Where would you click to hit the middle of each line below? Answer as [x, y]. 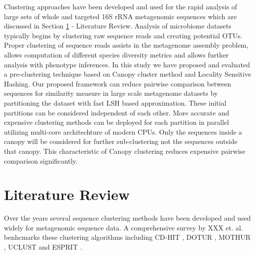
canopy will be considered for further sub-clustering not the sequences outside [121, 141]
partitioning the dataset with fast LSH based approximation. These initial [115, 102]
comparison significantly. [41, 160]
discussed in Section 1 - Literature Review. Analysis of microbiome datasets [118, 26]
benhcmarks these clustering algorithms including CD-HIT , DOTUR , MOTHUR [127, 237]
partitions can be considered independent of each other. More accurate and [117, 112]
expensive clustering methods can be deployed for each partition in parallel [116, 122]
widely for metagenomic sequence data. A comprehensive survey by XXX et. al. [124, 227]
